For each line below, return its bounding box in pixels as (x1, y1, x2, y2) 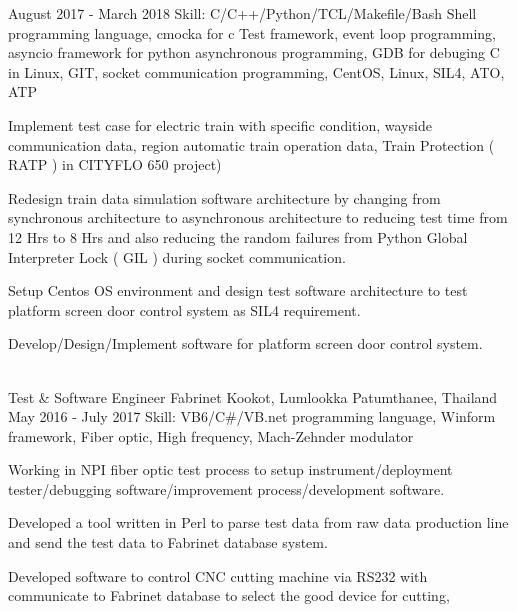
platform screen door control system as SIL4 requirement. (8, 299, 361, 320)
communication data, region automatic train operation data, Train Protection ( (8, 134, 495, 155)
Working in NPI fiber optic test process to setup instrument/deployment (8, 459, 453, 480)
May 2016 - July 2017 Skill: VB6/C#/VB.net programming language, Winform (8, 406, 496, 427)
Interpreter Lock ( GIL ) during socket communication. (8, 246, 346, 267)
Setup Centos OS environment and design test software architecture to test (8, 280, 468, 301)
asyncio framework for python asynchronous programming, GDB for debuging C (8, 42, 500, 63)
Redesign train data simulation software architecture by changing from (8, 187, 441, 208)
